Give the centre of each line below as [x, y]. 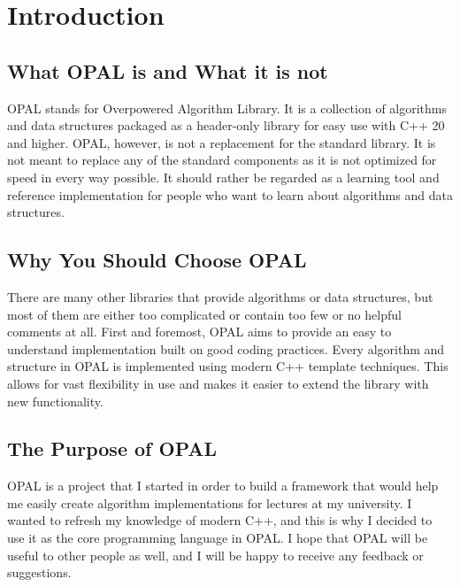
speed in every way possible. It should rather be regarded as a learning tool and [223, 177]
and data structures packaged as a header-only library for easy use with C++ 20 [226, 125]
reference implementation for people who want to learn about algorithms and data [230, 194]
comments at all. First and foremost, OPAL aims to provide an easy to [199, 332]
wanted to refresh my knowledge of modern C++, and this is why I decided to [220, 520]
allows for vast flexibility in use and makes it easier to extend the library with [218, 383]
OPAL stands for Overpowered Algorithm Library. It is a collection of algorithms [227, 108]
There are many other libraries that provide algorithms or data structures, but [220, 296]
